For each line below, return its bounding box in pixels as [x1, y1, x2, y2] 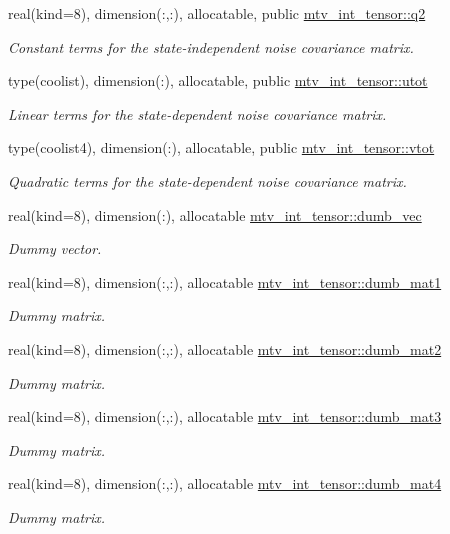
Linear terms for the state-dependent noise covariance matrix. [8, 103, 387, 124]
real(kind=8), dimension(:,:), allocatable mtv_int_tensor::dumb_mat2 [8, 338, 442, 359]
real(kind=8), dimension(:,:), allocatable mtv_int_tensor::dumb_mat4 [8, 473, 442, 494]
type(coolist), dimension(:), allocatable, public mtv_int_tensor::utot [8, 70, 428, 91]
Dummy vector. [8, 238, 102, 259]
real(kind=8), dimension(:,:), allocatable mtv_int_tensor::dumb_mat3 [8, 406, 442, 427]
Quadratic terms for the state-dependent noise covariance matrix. [8, 170, 407, 191]
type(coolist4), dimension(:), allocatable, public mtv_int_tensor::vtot [8, 137, 435, 158]
